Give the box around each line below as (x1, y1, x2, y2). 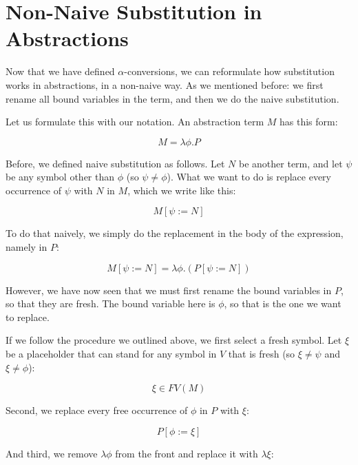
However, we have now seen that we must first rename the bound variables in (6, 282, 332, 297)
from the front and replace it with (115, 446, 258, 460)
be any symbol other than (6, 169, 115, 184)
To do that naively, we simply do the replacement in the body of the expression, (6, 226, 344, 240)
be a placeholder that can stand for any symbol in (6, 347, 217, 361)
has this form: (280, 114, 338, 129)
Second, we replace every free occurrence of (6, 403, 188, 417)
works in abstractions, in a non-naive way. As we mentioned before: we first (6, 77, 324, 92)
